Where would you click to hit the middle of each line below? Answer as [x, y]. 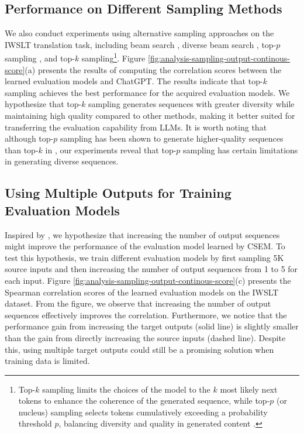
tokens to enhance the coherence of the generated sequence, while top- [144, 401]
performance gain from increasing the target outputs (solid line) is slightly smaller [152, 326]
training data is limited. [47, 361]
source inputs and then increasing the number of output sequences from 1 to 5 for [151, 269]
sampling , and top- [40, 58]
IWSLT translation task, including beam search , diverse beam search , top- [141, 44]
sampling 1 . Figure [113, 57]
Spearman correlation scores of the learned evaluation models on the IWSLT [142, 292]
